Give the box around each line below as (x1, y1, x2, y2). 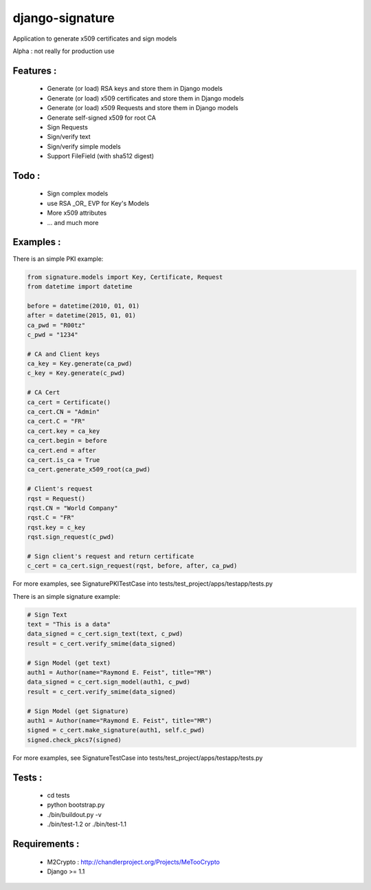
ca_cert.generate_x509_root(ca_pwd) (27, 465, 151, 474)
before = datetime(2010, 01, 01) (27, 301, 140, 310)
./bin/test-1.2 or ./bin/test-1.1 (47, 820, 127, 829)
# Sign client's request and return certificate (27, 552, 194, 560)
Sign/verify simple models (47, 142, 122, 151)
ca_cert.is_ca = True (27, 456, 100, 464)
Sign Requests (47, 123, 89, 131)
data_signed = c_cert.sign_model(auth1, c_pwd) (27, 678, 190, 686)
